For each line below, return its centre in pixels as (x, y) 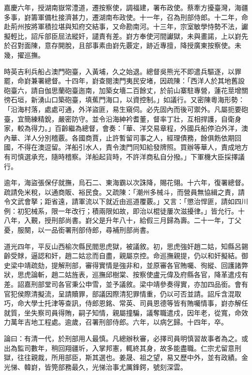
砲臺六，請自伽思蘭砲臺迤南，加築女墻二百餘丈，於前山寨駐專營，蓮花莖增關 (126, 90)
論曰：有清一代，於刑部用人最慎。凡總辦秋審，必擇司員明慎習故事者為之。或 (126, 338)
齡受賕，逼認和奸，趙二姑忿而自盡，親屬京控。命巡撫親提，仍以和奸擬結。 (123, 256)
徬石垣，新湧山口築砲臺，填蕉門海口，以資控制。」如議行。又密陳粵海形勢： (124, 100)
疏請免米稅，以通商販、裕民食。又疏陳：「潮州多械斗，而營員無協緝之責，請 (124, 192)
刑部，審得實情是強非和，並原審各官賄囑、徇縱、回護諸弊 (156, 265)
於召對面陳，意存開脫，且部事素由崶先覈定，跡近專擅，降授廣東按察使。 (119, 45)
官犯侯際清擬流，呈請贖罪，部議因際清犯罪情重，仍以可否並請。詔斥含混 (119, 293)
